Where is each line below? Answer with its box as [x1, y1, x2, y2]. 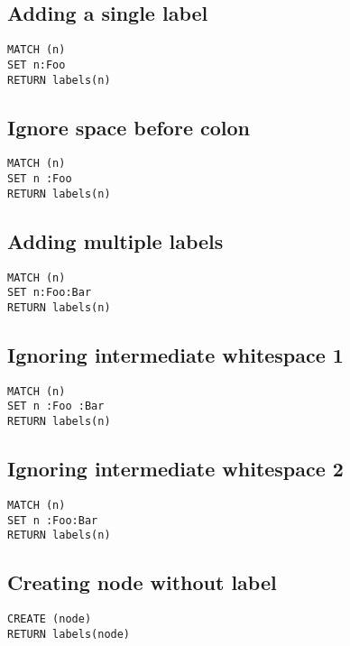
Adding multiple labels [7, 226, 224, 254]
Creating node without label [7, 568, 277, 596]
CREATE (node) [7, 613, 92, 626]
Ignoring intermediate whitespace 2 [7, 455, 344, 483]
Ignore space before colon [7, 113, 250, 141]
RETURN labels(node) [7, 627, 131, 641]
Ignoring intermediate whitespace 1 [7, 340, 344, 368]
